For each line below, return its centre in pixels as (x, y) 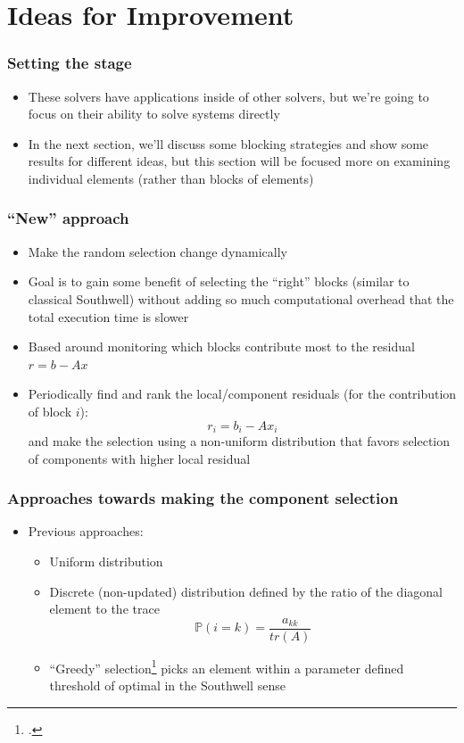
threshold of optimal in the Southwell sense (167, 685)
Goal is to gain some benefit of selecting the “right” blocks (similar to (219, 281)
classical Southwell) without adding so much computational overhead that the (241, 298)
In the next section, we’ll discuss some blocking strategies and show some (228, 143)
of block (50, 411)
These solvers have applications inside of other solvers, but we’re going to (228, 96)
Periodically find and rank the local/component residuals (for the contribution (242, 394)
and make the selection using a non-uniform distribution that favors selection (239, 440)
